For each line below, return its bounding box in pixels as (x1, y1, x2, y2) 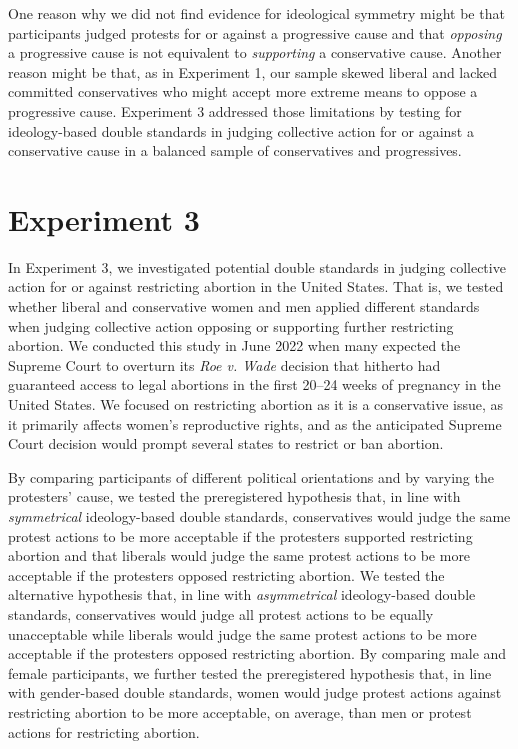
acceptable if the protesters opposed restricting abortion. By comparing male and (8, 643, 507, 664)
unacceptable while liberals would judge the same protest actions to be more (8, 623, 477, 644)
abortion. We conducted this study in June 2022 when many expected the (8, 335, 461, 356)
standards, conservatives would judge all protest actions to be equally (8, 603, 434, 624)
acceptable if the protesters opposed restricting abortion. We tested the (8, 564, 445, 585)
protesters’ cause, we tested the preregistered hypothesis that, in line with (8, 486, 461, 507)
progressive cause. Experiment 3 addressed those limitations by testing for (8, 100, 462, 121)
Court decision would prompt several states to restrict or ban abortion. (8, 433, 444, 454)
